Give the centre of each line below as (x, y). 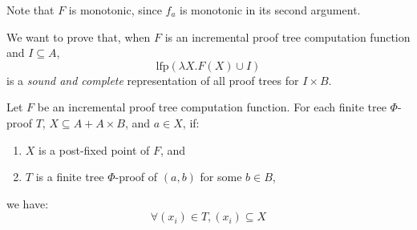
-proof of (136, 177)
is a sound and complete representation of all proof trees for (153, 80)
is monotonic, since (115, 10)
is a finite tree (70, 177)
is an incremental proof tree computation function (287, 36)
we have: (28, 203)
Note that (30, 10)
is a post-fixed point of (94, 149)
